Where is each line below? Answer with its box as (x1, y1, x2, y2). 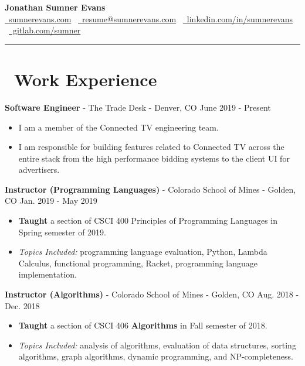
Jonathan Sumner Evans (5, 1, 106, 13)
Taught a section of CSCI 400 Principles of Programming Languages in (18, 214, 277, 227)
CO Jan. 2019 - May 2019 (5, 194, 97, 207)
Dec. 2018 (5, 299, 40, 312)
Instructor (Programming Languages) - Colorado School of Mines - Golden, (5, 183, 296, 195)
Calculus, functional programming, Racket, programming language (18, 256, 258, 269)
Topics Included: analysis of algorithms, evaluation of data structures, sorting (18, 338, 296, 351)
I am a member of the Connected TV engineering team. (18, 121, 219, 133)
